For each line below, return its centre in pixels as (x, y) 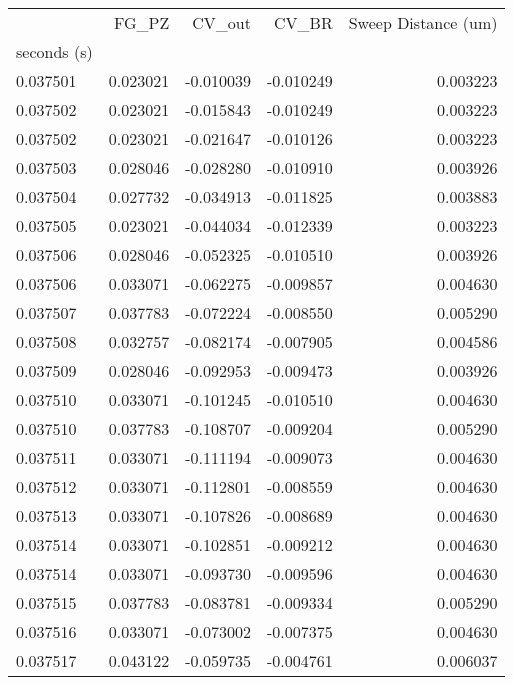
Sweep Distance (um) (423, 22)
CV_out (221, 22)
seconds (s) (54, 51)
